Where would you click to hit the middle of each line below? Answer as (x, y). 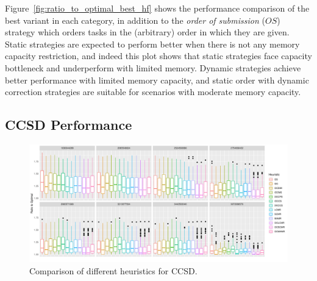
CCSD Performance (69, 125)
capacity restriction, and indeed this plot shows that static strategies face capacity (158, 56)
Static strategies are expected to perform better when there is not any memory (152, 44)
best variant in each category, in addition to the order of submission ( (135, 20)
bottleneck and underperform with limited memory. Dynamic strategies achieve (153, 67)
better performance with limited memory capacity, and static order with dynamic (157, 80)
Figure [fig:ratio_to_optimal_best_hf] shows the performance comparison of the (157, 8)
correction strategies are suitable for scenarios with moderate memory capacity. (153, 92)
